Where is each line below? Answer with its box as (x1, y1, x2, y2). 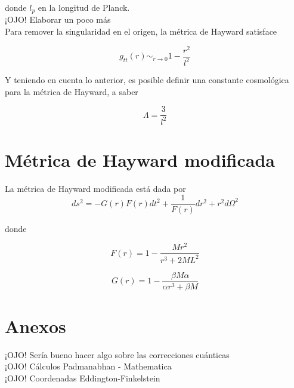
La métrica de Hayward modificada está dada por (5, 182, 186, 194)
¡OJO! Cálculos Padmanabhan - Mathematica (5, 360, 172, 372)
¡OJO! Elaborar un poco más (5, 13, 111, 26)
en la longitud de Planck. (38, 1, 130, 13)
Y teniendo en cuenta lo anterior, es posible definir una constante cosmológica (5, 74, 289, 86)
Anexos (5, 313, 66, 338)
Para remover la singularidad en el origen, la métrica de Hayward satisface (5, 25, 277, 38)
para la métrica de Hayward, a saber (5, 85, 138, 97)
